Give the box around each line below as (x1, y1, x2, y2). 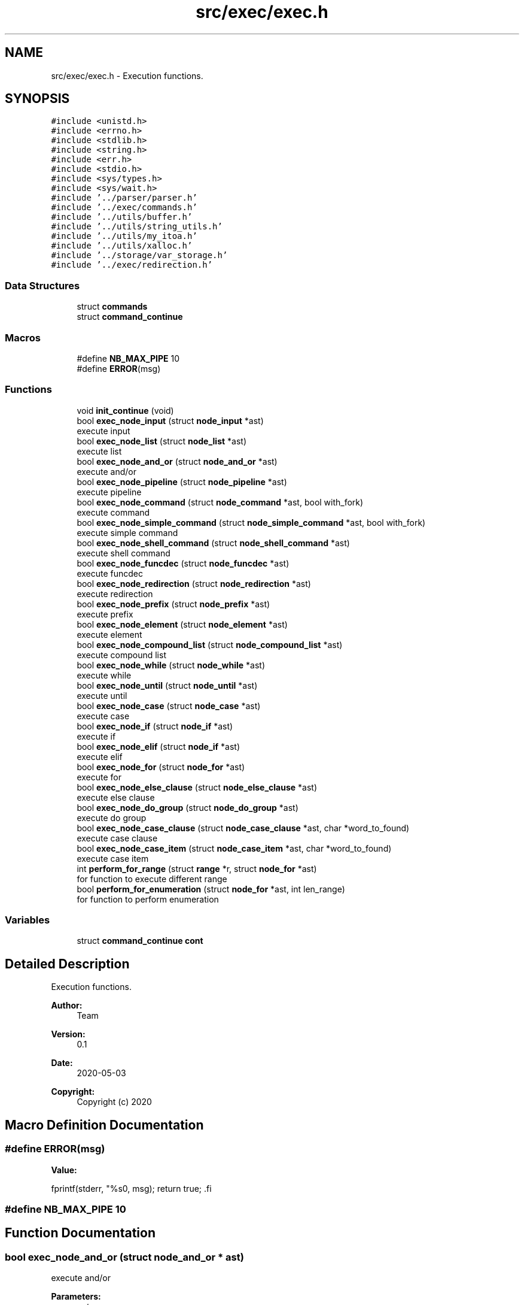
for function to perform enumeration (77, 894, 219, 904)
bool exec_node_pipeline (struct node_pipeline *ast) (77, 476, 287, 487)
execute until (77, 690, 127, 701)
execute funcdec (77, 568, 144, 579)
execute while (77, 670, 132, 680)
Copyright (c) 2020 (77, 1097, 152, 1107)
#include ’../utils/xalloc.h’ (51, 241, 193, 251)
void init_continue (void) (77, 405, 174, 416)
